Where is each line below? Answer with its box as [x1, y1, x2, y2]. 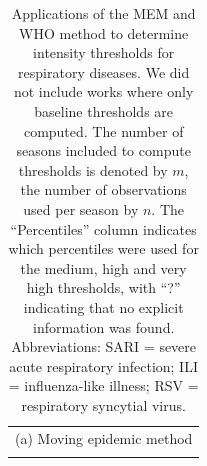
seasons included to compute [16, 140, 191, 161]
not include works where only [13, 81, 194, 102]
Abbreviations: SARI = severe [11, 336, 197, 357]
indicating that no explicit [23, 296, 184, 317]
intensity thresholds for [33, 42, 175, 63]
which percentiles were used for [8, 238, 199, 259]
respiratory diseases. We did [18, 61, 190, 82]
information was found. [33, 316, 175, 337]
